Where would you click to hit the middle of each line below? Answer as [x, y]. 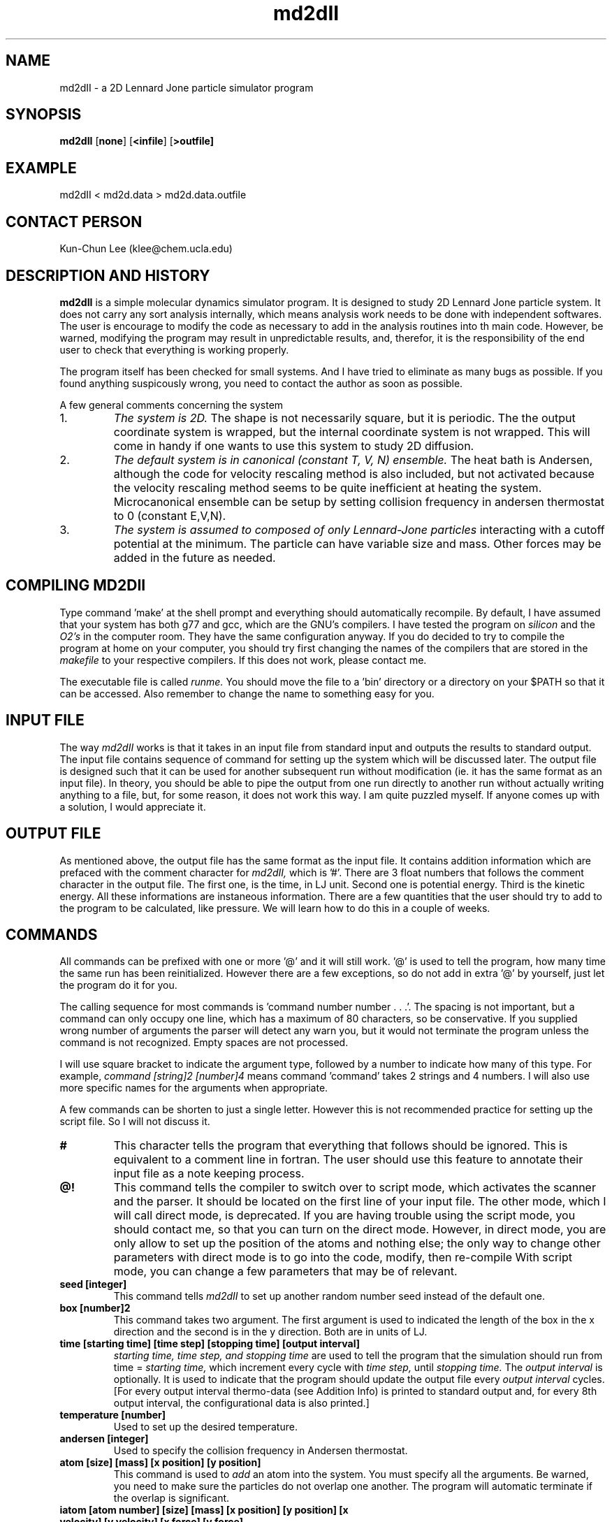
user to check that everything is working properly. [174, 349]
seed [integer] [93, 1284]
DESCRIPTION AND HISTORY [108, 275]
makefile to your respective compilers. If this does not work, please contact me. [243, 660]
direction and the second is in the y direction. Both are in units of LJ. [270, 1332]
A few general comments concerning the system [172, 405]
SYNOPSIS [44, 115]
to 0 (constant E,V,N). [170, 515]
